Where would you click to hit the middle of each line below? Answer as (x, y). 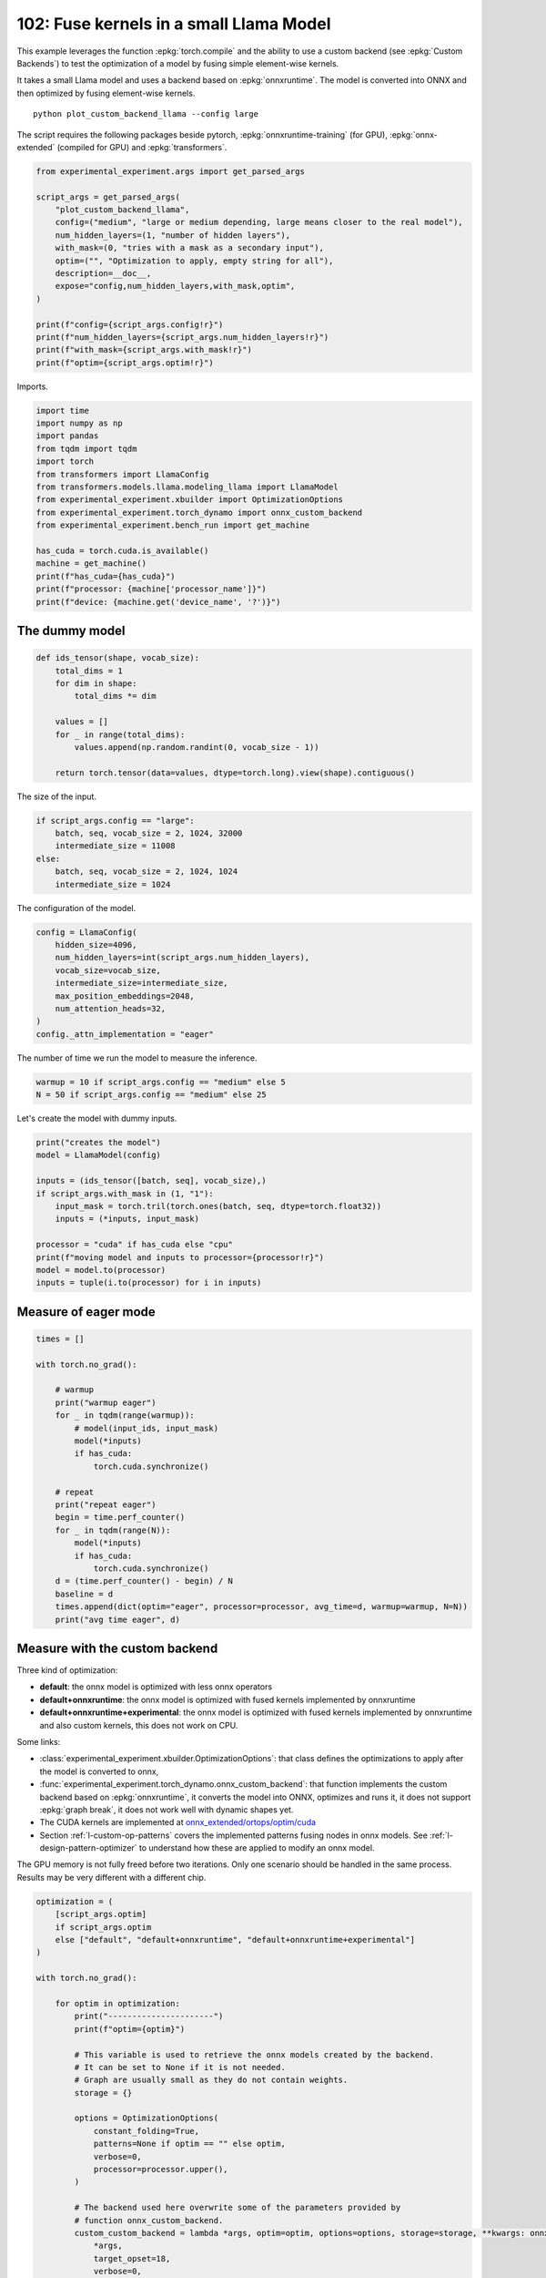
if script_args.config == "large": (115, 821)
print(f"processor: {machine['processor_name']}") (152, 589)
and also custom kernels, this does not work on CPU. (139, 1725)
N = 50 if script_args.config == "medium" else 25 (152, 1095)
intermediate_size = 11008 (116, 846)
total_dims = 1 (89, 671)
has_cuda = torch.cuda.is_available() (122, 551)
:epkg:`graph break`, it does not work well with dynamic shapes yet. (167, 1810)
